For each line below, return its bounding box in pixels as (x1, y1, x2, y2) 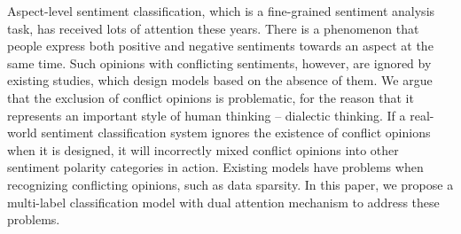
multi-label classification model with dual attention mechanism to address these (7, 192, 440, 211)
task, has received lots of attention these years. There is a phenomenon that (7, 19, 419, 37)
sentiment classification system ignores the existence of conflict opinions (41, 123, 431, 142)
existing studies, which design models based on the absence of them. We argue (7, 71, 433, 90)
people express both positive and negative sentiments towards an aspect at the (7, 36, 434, 55)
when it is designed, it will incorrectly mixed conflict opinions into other (7, 140, 399, 159)
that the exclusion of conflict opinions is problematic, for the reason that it (7, 88, 414, 106)
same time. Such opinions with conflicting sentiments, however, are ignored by (7, 53, 432, 72)
